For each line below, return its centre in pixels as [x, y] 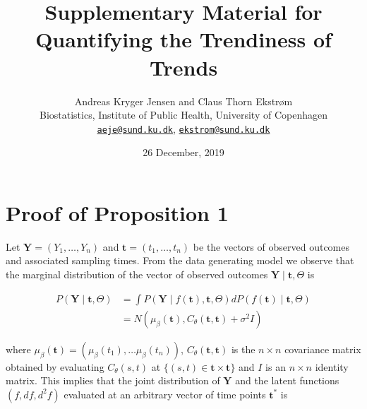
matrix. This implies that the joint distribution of [113, 380]
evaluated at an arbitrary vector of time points [165, 394]
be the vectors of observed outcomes [271, 246]
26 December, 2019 [183, 152]
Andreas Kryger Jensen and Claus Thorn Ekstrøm [183, 101]
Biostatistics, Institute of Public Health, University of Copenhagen [183, 115]
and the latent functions [287, 380]
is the [243, 349]
